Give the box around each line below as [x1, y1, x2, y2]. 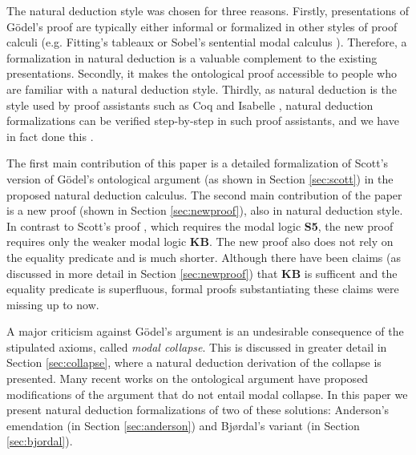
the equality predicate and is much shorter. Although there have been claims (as [6, 248, 401, 265]
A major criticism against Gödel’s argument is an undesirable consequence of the [6, 323, 404, 340]
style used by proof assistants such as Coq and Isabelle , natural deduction [6, 96, 374, 113]
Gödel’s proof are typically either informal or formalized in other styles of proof [6, 18, 398, 34]
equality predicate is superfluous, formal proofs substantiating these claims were [6, 280, 399, 297]
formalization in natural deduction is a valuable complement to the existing [6, 49, 378, 66]
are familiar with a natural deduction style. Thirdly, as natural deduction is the [6, 80, 397, 97]
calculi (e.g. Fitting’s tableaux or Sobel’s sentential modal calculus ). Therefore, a [6, 34, 407, 50]
